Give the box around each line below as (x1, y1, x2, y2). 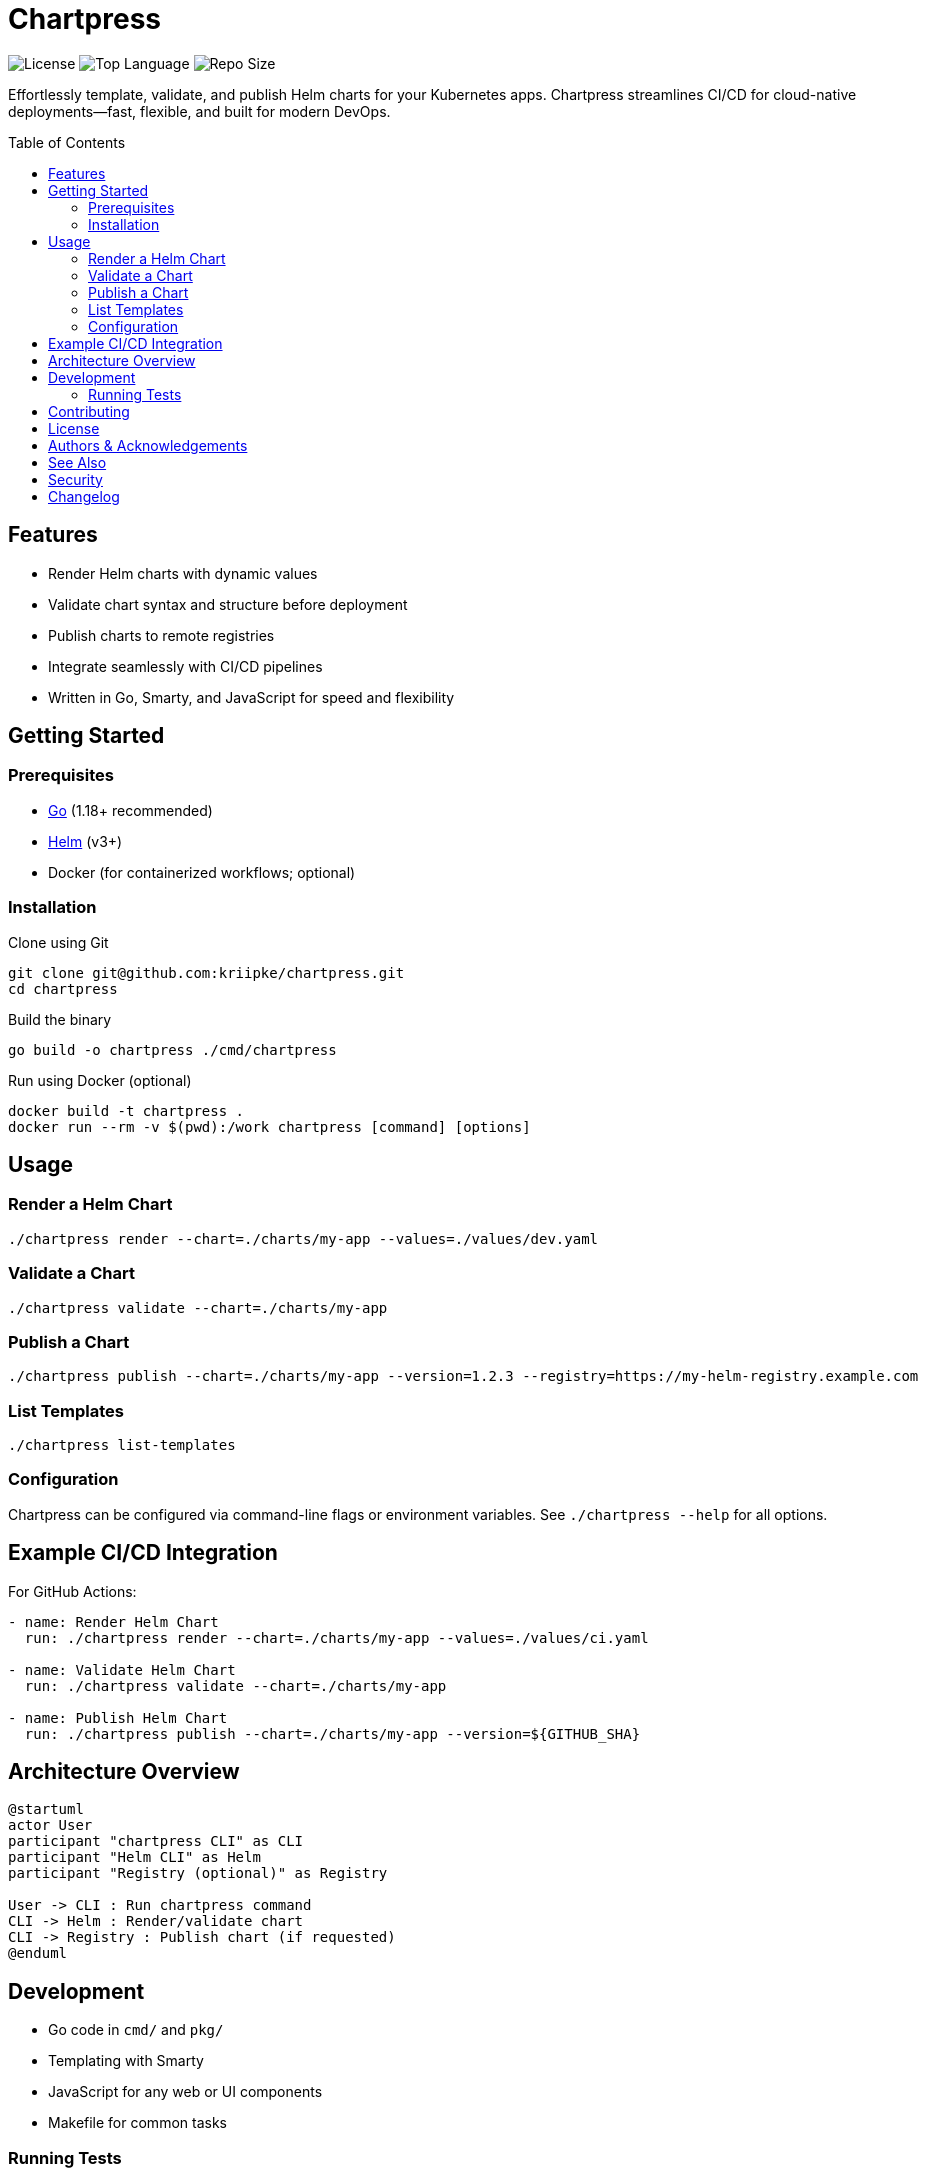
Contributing (48, 402, 130, 420)
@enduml (8, 1945, 68, 1962)
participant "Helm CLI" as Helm (8, 1849, 261, 1866)
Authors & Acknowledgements (48, 436, 248, 454)
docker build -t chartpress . (8, 1102, 245, 1119)
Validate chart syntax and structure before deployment (48, 595, 408, 613)
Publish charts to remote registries (48, 626, 275, 644)
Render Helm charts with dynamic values (48, 564, 318, 582)
